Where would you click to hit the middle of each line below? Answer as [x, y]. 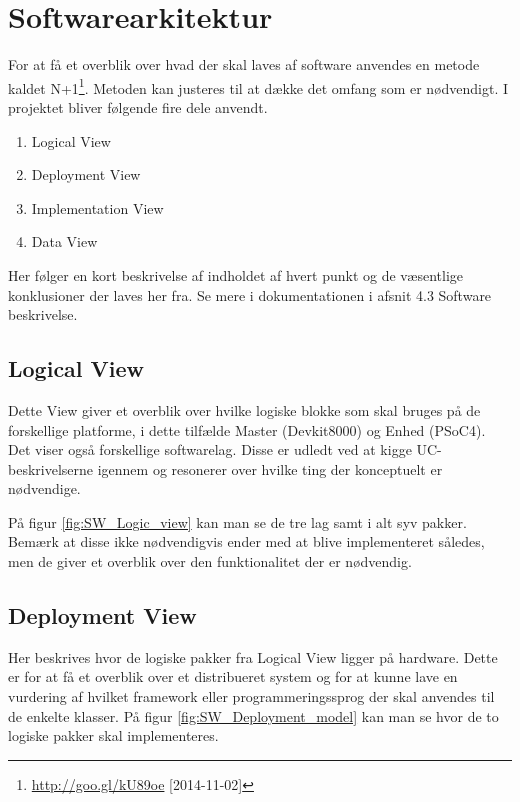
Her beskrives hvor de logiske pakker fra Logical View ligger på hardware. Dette [253, 656]
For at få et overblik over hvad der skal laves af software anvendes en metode [244, 64]
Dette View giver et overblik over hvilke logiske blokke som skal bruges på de [244, 409]
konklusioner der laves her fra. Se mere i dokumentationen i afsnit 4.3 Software [250, 294]
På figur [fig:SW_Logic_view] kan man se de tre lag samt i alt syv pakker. [237, 521]
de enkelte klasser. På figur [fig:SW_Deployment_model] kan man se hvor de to [253, 715]
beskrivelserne [51, 468]
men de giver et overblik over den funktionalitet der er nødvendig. [210, 561]
